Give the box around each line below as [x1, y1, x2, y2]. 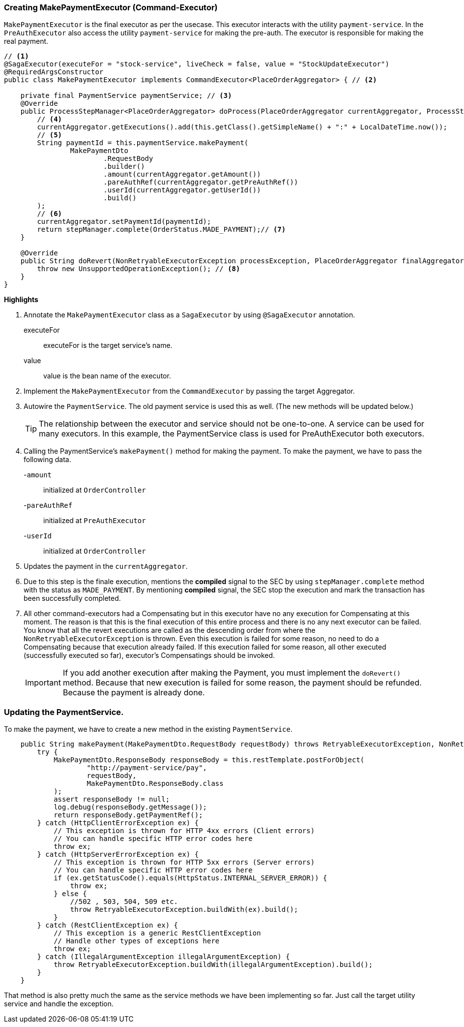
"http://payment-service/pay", [87, 764, 207, 772]
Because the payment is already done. [62, 687, 205, 698]
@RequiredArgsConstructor [4, 68, 104, 76]
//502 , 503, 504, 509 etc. [70, 898, 178, 906]
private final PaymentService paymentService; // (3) [20, 92, 232, 100]
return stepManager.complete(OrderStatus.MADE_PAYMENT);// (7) [37, 225, 286, 234]
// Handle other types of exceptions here [54, 937, 220, 945]
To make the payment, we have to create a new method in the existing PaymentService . [4, 725, 292, 734]
